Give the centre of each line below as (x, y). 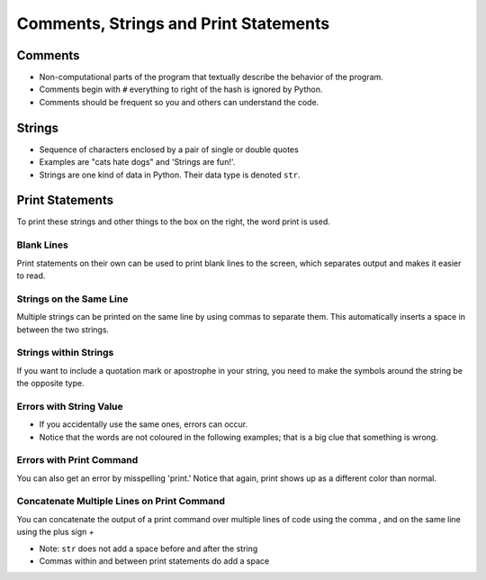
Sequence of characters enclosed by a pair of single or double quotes (169, 150)
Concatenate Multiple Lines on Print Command (121, 502)
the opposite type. (50, 384)
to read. (31, 276)
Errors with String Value (70, 406)
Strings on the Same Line (72, 299)
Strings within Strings (65, 353)
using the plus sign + (55, 532)
